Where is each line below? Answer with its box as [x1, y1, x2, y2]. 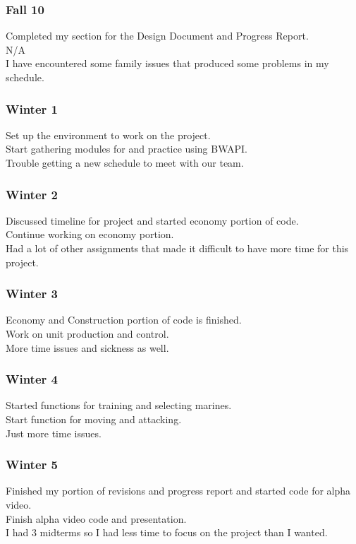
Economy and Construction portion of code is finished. [6, 312, 242, 327]
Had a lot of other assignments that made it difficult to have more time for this [6, 241, 349, 255]
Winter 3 [6, 285, 58, 302]
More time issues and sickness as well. [6, 340, 169, 355]
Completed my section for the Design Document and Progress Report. [6, 28, 309, 43]
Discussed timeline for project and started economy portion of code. [6, 213, 299, 227]
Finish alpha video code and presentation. [6, 511, 187, 526]
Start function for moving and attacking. [6, 412, 182, 426]
